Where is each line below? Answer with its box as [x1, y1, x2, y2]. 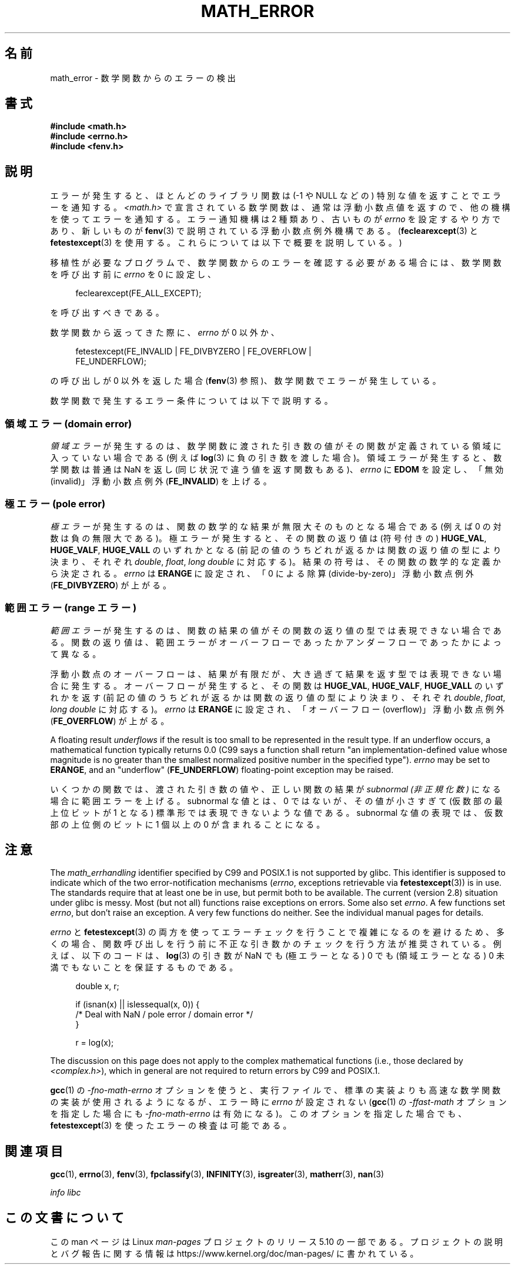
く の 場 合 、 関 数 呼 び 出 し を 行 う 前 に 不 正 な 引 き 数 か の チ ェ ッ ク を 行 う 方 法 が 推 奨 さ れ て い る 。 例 [50, 939, 501, 949]
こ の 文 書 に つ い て [5, 1210, 124, 1225]
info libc [50, 1187, 81, 1198]
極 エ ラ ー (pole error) [5, 498, 106, 510]
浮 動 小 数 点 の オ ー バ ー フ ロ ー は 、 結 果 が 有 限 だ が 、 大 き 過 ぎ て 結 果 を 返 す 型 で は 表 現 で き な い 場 [50, 668, 501, 679]
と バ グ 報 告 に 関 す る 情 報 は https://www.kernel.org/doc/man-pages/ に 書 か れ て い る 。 [50, 1248, 419, 1259]
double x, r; [75, 981, 119, 992]
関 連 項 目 [5, 1143, 63, 1158]
